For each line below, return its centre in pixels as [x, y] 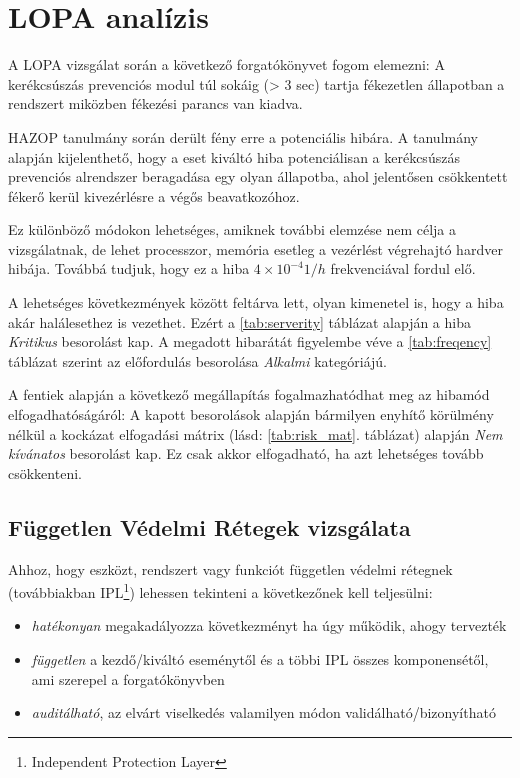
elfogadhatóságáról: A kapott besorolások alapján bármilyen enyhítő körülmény [251, 414]
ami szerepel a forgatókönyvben [128, 678]
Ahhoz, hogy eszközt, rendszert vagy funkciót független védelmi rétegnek [230, 568]
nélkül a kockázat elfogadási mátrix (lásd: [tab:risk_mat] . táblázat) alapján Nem [255, 433]
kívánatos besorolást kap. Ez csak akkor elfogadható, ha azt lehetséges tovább [246, 453]
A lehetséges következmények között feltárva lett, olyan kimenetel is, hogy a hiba [256, 302]
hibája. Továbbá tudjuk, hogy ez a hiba [129, 268]
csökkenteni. [45, 472]
